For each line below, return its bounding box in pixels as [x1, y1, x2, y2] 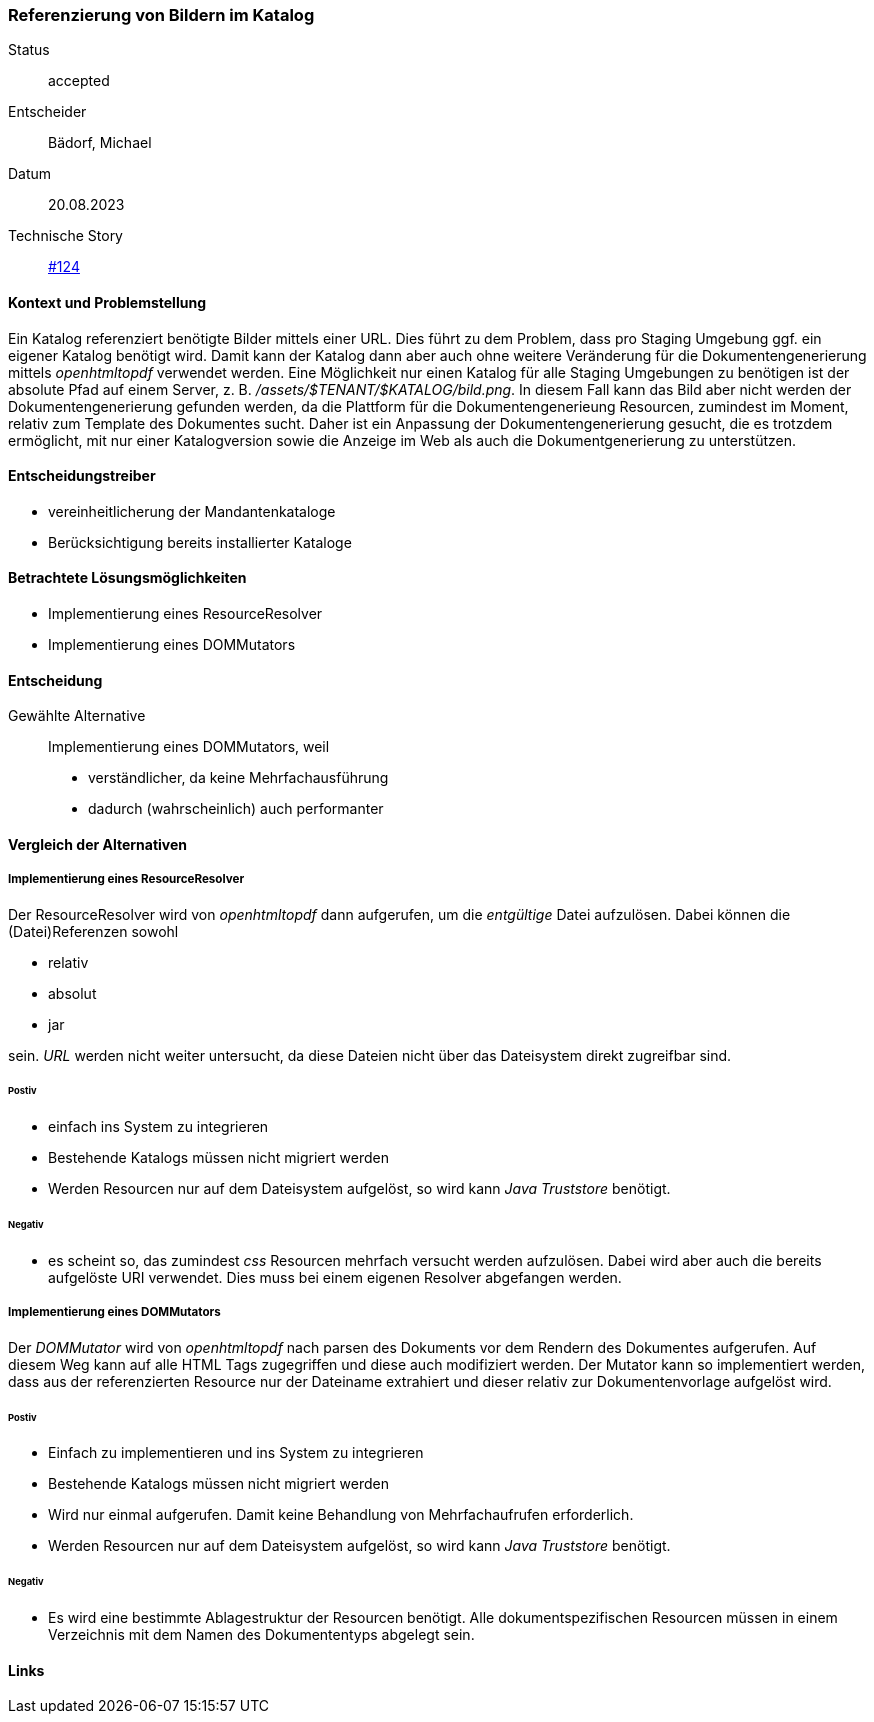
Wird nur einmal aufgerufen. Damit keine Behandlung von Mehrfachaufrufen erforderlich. [48, 1506, 634, 1524]
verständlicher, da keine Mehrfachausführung [88, 769, 389, 787]
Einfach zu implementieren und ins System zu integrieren [48, 1444, 424, 1462]
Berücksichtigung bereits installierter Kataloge [48, 533, 352, 551]
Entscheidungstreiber [8, 467, 156, 485]
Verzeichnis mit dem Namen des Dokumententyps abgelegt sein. [48, 1626, 475, 1644]
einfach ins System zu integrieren [48, 1118, 269, 1136]
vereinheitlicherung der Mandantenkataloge [48, 502, 336, 520]
